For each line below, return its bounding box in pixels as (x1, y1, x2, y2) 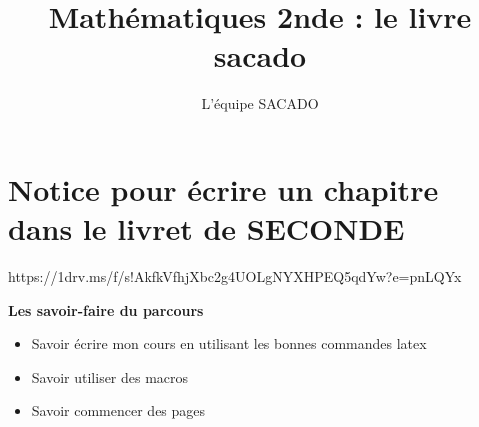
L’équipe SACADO (201, 93, 319, 114)
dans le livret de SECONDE (8, 208, 405, 249)
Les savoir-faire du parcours (8, 299, 204, 320)
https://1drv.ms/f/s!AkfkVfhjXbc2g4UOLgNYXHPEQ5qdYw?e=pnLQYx (8, 266, 462, 287)
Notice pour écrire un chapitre (8, 168, 439, 209)
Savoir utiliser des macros (31, 366, 189, 387)
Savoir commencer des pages (31, 400, 206, 421)
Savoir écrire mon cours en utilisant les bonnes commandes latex (31, 333, 427, 354)
